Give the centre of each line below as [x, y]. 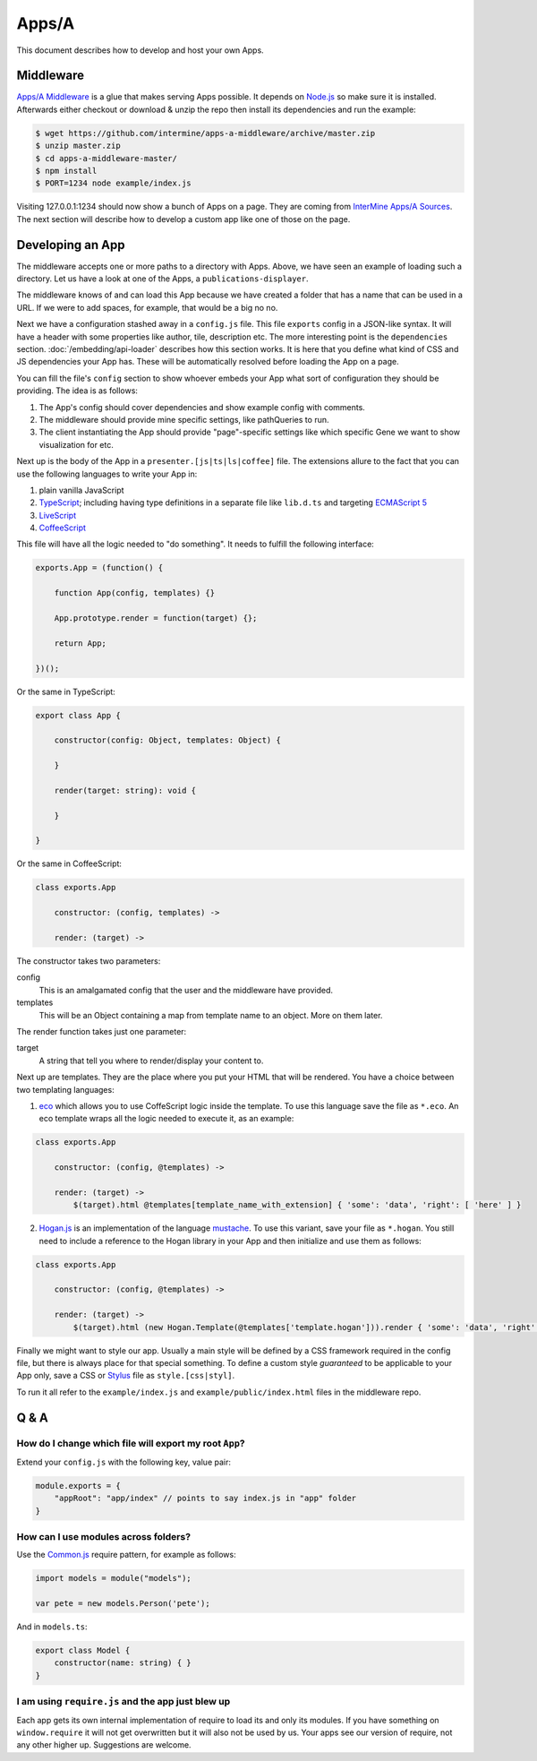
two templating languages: [66, 1089]
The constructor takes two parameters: [89, 961]
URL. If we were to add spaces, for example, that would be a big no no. [147, 307]
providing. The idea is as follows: [77, 391]
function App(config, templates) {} [134, 593]
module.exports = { [78, 1486]
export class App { [78, 715]
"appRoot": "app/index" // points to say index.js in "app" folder [205, 1499]
